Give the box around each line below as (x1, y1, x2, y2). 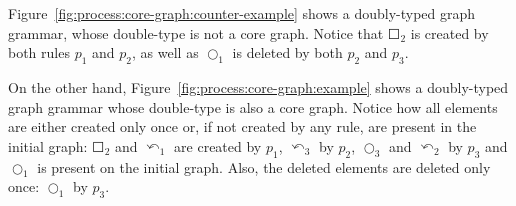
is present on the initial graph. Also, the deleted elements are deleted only (37, 156, 491, 177)
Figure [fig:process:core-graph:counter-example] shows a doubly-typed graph (8, 3, 476, 23)
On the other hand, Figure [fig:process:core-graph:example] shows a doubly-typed (8, 76, 509, 97)
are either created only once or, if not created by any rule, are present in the (8, 116, 477, 137)
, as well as (132, 42, 199, 63)
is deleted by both (232, 42, 343, 63)
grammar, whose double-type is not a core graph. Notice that (8, 22, 384, 43)
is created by (410, 22, 489, 43)
